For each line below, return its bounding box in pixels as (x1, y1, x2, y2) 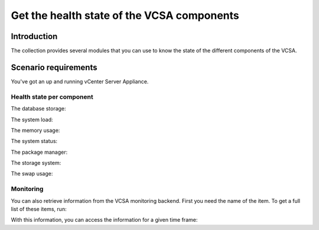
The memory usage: (11, 127, 60, 134)
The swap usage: (11, 170, 53, 177)
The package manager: (11, 148, 68, 156)
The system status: (11, 138, 58, 145)
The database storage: (11, 105, 66, 112)
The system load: (11, 116, 53, 123)
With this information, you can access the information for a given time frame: (11, 216, 198, 223)
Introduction (11, 31, 58, 41)
